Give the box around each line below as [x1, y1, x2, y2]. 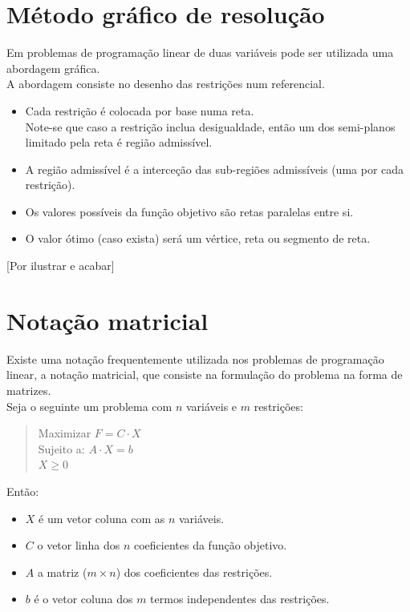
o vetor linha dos [37, 537, 120, 554]
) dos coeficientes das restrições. [116, 563, 273, 580]
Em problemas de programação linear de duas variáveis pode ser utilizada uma [6, 44, 394, 61]
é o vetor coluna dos [34, 590, 133, 607]
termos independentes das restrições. [150, 590, 330, 607]
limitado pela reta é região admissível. [25, 134, 213, 151]
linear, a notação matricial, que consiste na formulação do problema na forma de [6, 366, 403, 383]
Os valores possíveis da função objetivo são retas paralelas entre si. [25, 203, 354, 219]
